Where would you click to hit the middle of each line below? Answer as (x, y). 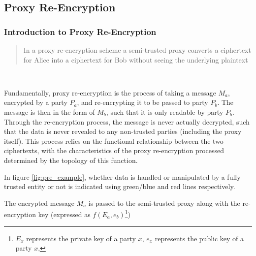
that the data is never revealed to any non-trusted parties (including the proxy (123, 131)
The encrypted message (39, 203)
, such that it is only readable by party (165, 112)
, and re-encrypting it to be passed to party (143, 102)
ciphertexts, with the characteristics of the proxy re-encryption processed (114, 150)
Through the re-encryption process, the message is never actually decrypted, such (127, 121)
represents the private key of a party (81, 238)
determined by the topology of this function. (71, 160)
